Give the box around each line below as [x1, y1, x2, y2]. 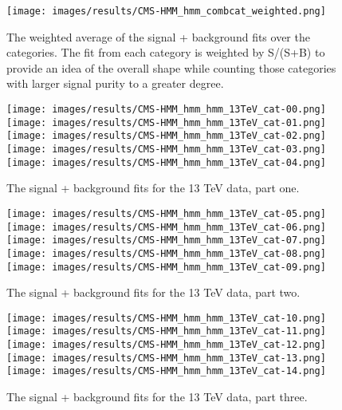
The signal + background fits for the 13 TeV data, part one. [6, 179, 300, 196]
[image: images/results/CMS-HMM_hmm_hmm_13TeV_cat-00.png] [6, 104, 326, 116]
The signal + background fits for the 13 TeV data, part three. [6, 388, 308, 405]
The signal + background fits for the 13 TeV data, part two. [6, 284, 301, 301]
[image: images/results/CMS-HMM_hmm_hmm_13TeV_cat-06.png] [6, 221, 326, 233]
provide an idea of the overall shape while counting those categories [6, 59, 336, 76]
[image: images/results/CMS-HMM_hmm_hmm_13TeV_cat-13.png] [6, 352, 326, 364]
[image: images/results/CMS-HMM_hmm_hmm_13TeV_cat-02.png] [6, 130, 326, 142]
